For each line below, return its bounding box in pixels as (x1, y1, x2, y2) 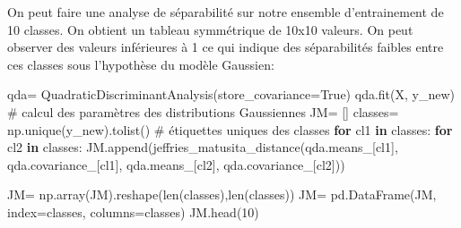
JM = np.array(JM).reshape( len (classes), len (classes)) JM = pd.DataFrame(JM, (7, 185, 437, 204)
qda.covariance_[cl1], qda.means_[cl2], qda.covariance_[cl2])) (7, 155, 345, 173)
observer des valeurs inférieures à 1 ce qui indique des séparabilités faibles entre (7, 38, 444, 56)
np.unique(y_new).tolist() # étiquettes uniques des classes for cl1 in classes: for (7, 120, 453, 139)
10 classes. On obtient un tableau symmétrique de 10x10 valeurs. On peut (7, 20, 413, 38)
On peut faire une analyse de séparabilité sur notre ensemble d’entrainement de (7, 3, 444, 21)
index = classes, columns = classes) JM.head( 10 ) (7, 202, 259, 221)
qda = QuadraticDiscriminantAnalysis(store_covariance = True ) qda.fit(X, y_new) (7, 85, 455, 104)
